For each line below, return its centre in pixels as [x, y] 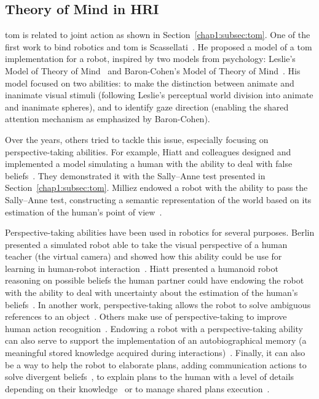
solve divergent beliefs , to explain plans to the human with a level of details [150, 377]
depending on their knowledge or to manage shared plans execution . [137, 388]
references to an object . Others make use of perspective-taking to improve [146, 316]
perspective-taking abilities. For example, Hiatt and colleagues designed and [148, 151]
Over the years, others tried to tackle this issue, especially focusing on [137, 139]
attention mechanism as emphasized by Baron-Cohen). [108, 119]
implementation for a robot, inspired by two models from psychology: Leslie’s [150, 59]
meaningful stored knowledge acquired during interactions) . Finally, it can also [155, 353]
